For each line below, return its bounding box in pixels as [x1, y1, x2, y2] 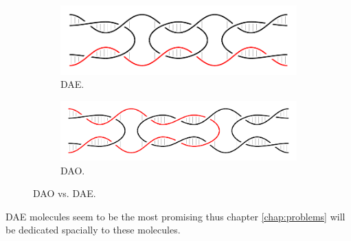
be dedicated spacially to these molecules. [5, 222, 181, 237]
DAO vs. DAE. [33, 186, 96, 200]
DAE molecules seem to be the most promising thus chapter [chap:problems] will [5, 209, 346, 223]
